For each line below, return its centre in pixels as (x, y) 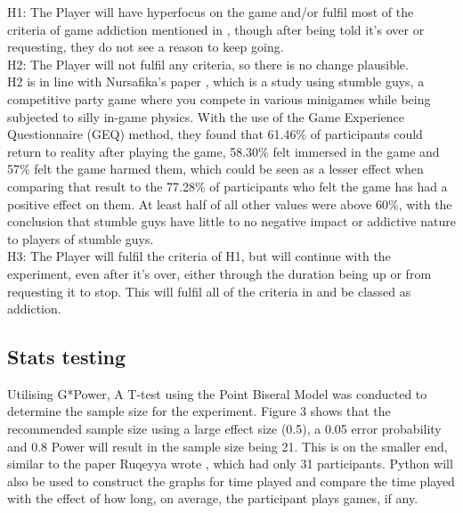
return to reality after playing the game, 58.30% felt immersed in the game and (223, 151)
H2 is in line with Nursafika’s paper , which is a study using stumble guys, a (216, 81)
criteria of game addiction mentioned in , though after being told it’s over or (216, 29)
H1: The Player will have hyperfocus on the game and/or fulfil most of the (211, 12)
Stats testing (67, 357)
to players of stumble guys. (81, 238)
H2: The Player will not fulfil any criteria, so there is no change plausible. (208, 64)
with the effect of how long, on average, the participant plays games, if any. (213, 498)
